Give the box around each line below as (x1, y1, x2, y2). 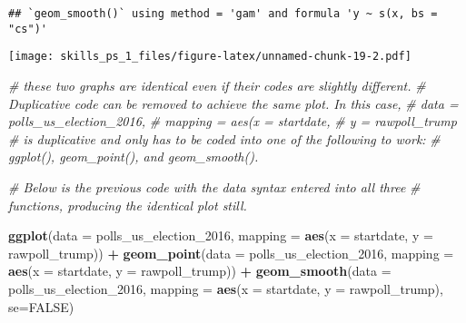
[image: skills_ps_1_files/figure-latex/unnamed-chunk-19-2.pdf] (8, 50, 411, 64)
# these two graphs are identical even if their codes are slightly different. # (8, 75, 426, 94)
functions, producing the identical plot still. (8, 195, 247, 214)
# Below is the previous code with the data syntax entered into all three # (8, 177, 421, 196)
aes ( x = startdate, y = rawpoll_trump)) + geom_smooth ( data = (8, 261, 392, 280)
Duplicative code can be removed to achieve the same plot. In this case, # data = (8, 93, 459, 113)
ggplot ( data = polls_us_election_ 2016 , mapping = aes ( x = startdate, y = (8, 226, 433, 245)
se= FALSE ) (8, 297, 74, 316)
